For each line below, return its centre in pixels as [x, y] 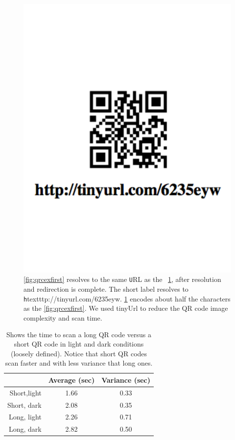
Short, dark [24, 405]
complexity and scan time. [63, 317]
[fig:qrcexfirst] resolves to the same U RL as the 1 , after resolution [122, 279]
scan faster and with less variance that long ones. [79, 363]
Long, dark [25, 429]
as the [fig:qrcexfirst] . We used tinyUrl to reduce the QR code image [126, 308]
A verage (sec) [71, 380]
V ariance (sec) [126, 380]
